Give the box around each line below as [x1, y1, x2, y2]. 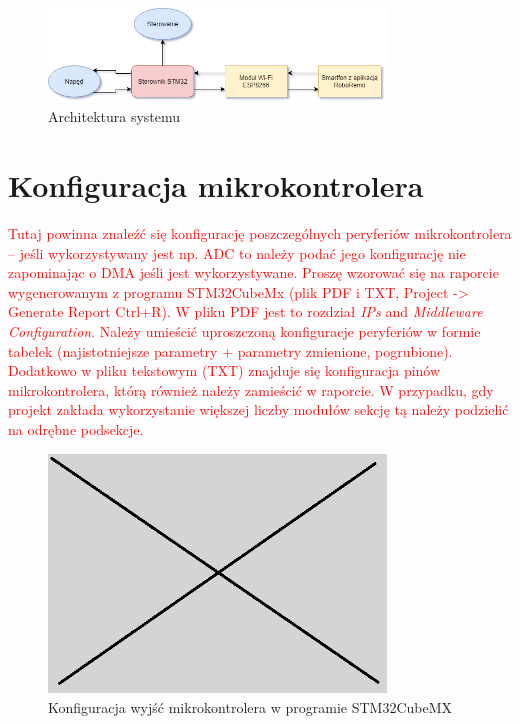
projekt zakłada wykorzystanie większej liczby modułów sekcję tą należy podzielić [8, 399, 509, 420]
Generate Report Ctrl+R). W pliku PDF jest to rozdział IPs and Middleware [8, 301, 483, 322]
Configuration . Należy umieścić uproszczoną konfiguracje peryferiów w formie [8, 320, 481, 341]
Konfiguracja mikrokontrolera [8, 165, 424, 206]
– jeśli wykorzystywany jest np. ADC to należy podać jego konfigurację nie [8, 242, 466, 263]
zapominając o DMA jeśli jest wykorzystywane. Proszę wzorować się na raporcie [8, 262, 499, 283]
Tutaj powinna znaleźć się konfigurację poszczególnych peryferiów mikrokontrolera [8, 222, 512, 243]
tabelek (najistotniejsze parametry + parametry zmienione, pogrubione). [8, 340, 453, 361]
